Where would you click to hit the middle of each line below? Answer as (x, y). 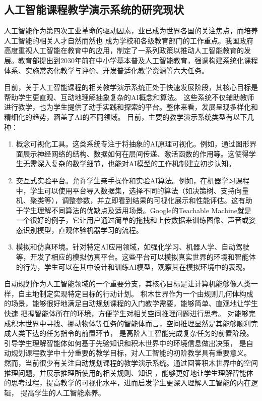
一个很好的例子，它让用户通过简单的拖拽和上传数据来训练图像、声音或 (132, 220)
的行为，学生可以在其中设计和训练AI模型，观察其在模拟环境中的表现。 (133, 266)
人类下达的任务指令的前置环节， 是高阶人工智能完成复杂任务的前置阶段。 (132, 333)
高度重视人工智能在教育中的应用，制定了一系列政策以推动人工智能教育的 (124, 50)
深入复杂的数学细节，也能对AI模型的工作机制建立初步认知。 (136, 163)
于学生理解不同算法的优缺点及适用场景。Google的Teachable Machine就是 (134, 210)
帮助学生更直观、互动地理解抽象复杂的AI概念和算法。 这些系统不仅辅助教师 (129, 97)
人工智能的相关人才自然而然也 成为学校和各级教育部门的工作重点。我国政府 (129, 40)
